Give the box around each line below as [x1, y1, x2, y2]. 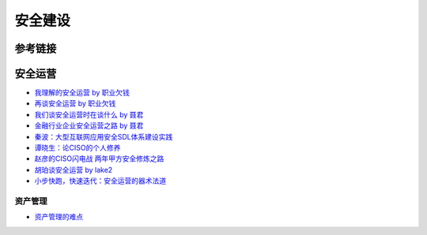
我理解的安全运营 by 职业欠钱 [34, 88, 130, 98]
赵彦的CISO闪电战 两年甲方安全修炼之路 [34, 154, 164, 163]
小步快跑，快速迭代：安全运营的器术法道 [34, 176, 166, 185]
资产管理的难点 [34, 212, 83, 222]
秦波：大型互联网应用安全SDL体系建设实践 [34, 132, 173, 141]
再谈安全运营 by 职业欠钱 [34, 99, 116, 108]
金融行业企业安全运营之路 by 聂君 [34, 121, 144, 130]
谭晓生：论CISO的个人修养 [34, 143, 121, 153]
